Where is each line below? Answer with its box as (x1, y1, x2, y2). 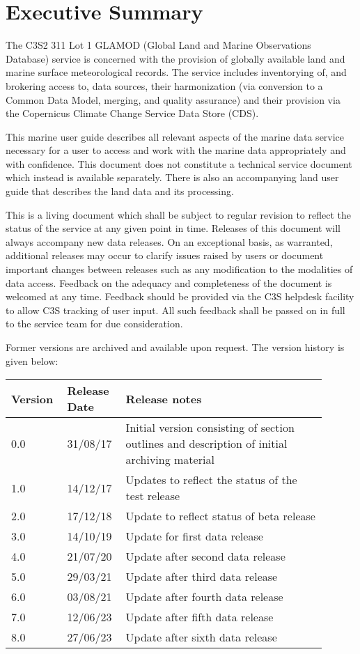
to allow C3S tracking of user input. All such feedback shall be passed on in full (6, 302, 345, 317)
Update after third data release (125, 568, 278, 585)
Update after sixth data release (125, 629, 277, 646)
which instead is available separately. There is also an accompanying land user (6, 170, 339, 185)
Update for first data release (125, 528, 263, 545)
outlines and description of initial (125, 435, 288, 452)
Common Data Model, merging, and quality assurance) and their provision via (6, 92, 341, 107)
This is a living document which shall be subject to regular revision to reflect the (6, 207, 351, 221)
